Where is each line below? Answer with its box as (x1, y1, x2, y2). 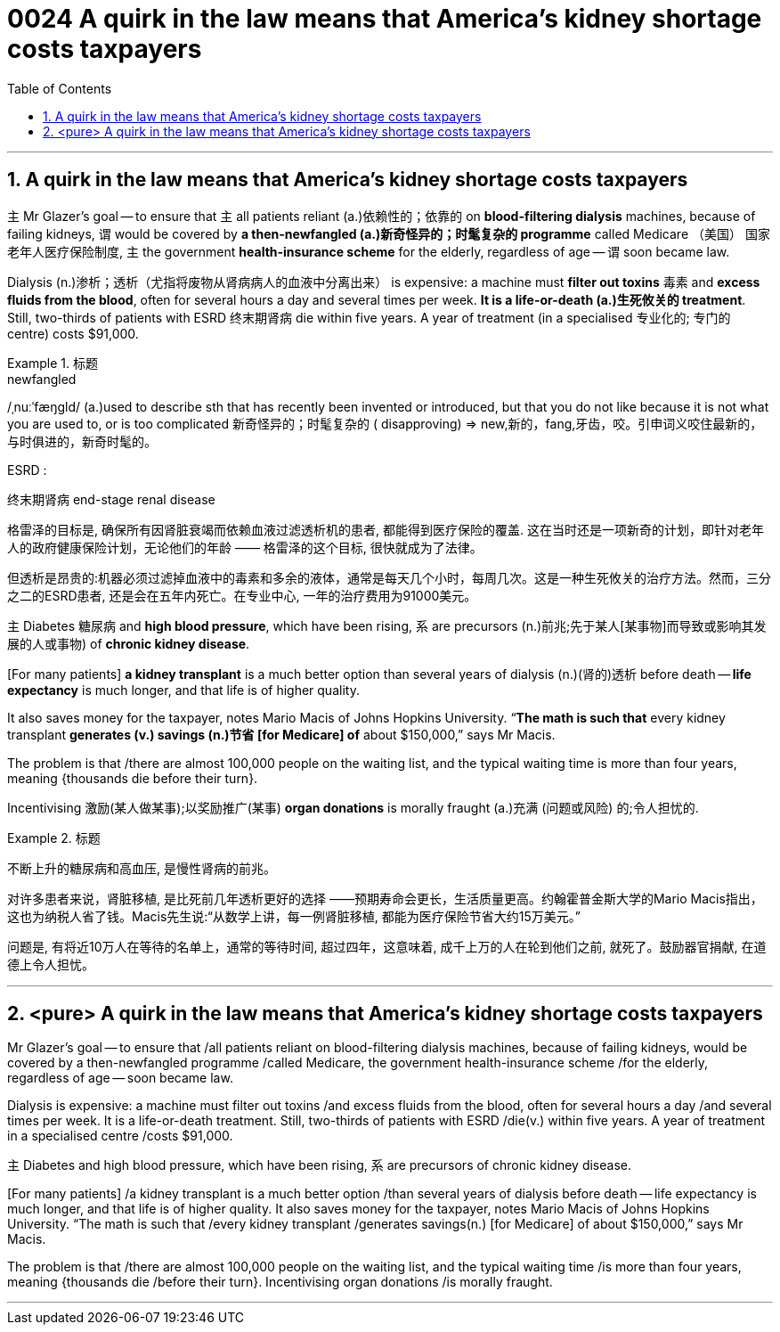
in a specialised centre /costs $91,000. (7, 1128, 233, 1144)
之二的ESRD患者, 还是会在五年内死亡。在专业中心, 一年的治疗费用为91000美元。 (7, 587, 477, 603)
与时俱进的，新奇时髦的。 (7, 433, 157, 449)
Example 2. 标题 (7, 829, 101, 846)
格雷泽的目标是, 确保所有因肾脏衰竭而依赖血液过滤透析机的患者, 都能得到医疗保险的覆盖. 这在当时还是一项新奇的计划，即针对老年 (7, 521, 764, 537)
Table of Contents (7, 80, 112, 96)
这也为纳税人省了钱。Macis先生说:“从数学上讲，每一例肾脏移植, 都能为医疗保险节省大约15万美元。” (7, 908, 581, 924)
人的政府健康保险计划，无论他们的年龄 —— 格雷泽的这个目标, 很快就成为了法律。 (7, 539, 483, 555)
